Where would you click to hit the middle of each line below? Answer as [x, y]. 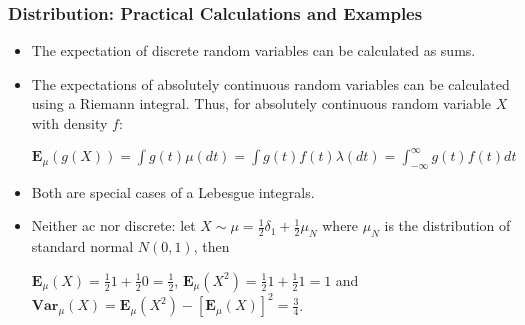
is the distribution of [447, 225]
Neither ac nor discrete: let [113, 225]
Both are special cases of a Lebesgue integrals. [173, 191]
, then [211, 246]
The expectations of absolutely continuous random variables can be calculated [270, 83]
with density [69, 123]
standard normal [82, 246]
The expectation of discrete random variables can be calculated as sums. [253, 50]
